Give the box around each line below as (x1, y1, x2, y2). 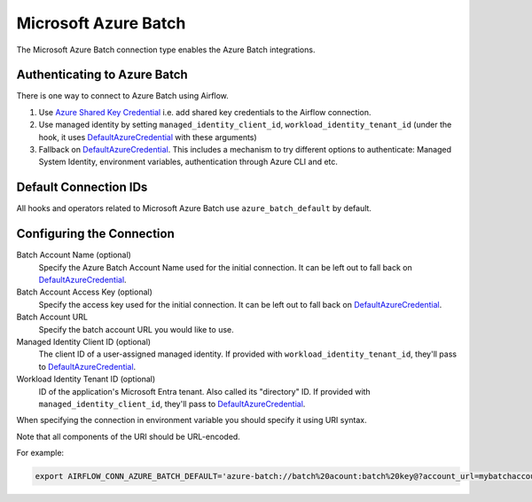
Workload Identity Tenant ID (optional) (16, 373, 156, 385)
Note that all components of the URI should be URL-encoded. (16, 431, 241, 442)
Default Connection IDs (16, 180, 148, 195)
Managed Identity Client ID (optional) (16, 336, 151, 347)
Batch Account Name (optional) (16, 249, 132, 261)
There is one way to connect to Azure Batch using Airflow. (16, 90, 230, 101)
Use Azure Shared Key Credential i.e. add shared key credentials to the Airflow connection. (38, 106, 372, 117)
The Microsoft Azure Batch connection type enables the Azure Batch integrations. (16, 44, 316, 55)
